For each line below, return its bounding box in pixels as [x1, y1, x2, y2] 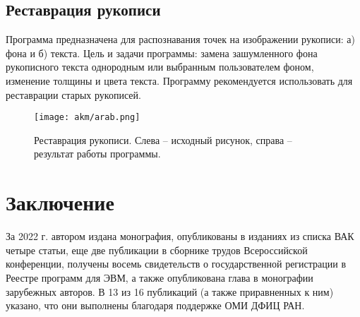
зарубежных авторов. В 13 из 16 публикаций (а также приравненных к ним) [6, 284, 334, 299]
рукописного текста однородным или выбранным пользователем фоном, [6, 59, 314, 74]
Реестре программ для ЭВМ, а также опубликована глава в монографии [6, 270, 313, 285]
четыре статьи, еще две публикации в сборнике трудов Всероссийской [6, 242, 308, 257]
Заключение [6, 188, 114, 217]
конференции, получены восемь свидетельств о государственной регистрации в [6, 256, 347, 271]
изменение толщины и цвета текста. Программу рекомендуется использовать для [6, 73, 353, 88]
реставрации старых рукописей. [6, 87, 141, 102]
